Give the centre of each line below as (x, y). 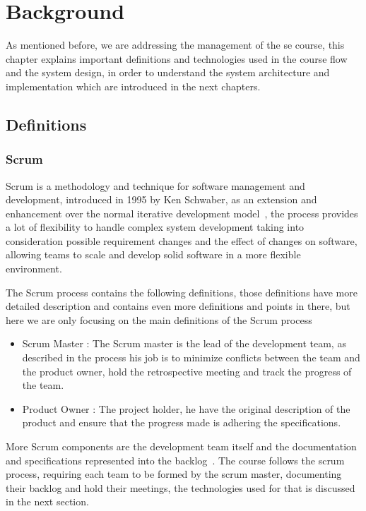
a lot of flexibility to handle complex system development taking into (155, 227)
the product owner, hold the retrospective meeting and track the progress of (187, 371)
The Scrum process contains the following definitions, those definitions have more (182, 292)
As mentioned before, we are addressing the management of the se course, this (175, 45)
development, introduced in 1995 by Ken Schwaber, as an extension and (161, 199)
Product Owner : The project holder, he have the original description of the (186, 408)
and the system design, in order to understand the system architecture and (168, 72)
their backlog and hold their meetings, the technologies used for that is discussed (181, 487)
